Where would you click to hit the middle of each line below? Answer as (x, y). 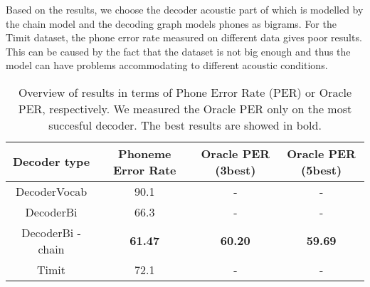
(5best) (322, 169)
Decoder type (51, 162)
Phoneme (145, 153)
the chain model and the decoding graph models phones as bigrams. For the (171, 23)
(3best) (236, 169)
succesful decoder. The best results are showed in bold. (185, 125)
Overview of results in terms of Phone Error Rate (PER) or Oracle (185, 92)
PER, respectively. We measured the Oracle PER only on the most (185, 108)
